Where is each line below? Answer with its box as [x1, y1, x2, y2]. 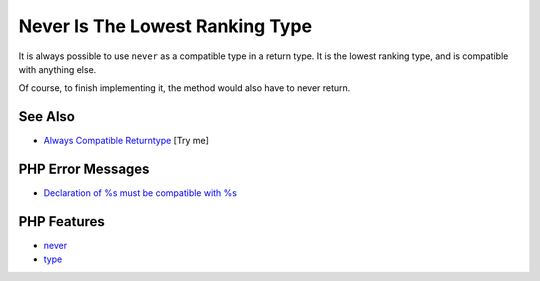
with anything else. [18, 63, 97, 75]
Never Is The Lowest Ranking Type [18, 15, 313, 37]
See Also [18, 108, 75, 125]
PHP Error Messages [18, 161, 150, 178]
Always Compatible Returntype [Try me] [43, 135, 210, 147]
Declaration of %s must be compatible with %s [43, 187, 237, 199]
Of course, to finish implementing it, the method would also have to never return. [18, 82, 351, 94]
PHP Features [18, 213, 105, 230]
